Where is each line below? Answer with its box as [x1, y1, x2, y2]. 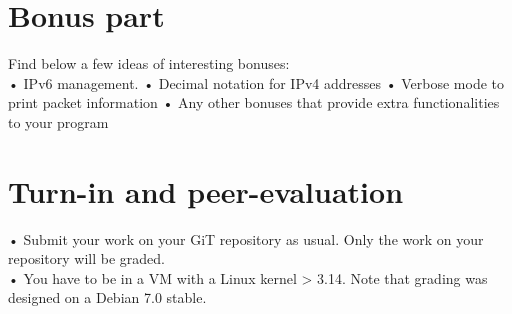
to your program [8, 111, 109, 132]
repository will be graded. [8, 248, 165, 269]
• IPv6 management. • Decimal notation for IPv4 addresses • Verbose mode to [8, 72, 505, 93]
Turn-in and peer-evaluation [8, 170, 404, 211]
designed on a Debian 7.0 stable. [8, 287, 207, 308]
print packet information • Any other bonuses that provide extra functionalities [8, 92, 500, 113]
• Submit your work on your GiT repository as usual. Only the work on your [8, 228, 484, 249]
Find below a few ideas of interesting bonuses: [8, 53, 290, 74]
